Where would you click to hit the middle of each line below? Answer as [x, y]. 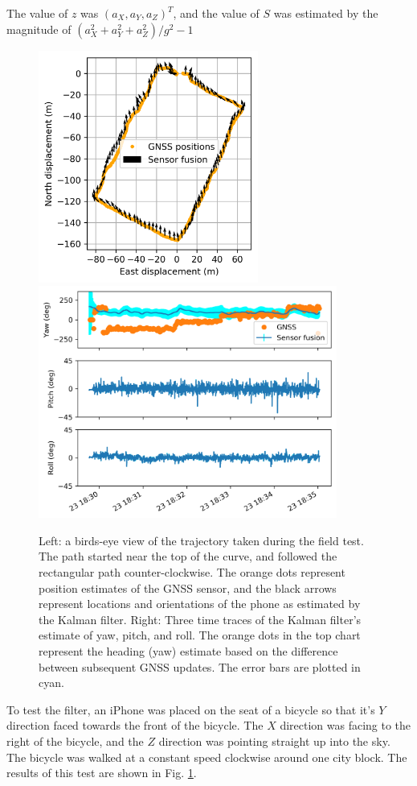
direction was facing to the [345, 725]
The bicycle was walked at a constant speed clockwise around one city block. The [207, 757]
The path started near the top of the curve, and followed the [188, 556]
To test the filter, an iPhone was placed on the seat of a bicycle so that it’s [191, 709]
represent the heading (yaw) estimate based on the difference [188, 650]
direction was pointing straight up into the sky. [274, 740]
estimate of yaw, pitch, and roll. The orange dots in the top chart [200, 635]
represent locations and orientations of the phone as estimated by [200, 604]
